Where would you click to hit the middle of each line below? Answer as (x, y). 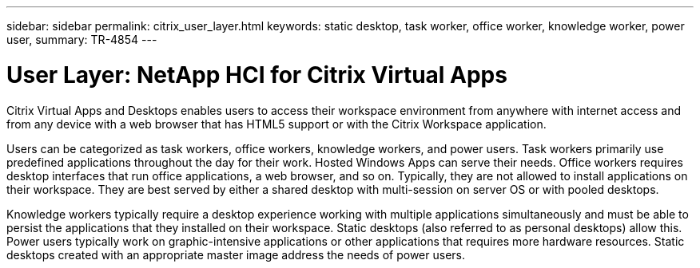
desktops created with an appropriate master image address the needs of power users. (236, 254)
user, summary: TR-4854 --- (82, 39)
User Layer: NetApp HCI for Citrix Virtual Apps (257, 75)
